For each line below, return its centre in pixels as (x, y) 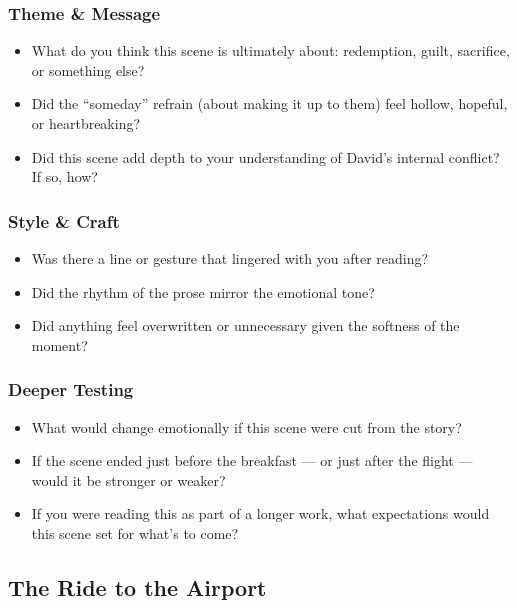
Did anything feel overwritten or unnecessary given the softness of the (245, 325)
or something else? (88, 69)
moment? (59, 344)
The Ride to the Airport (137, 586)
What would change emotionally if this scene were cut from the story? (246, 426)
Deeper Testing (71, 389)
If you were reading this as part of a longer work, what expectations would (260, 513)
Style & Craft (64, 220)
